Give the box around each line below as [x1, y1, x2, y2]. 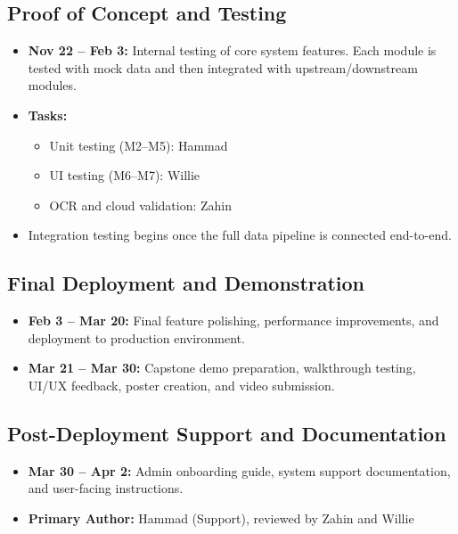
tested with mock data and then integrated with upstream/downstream [28, 58, 418, 77]
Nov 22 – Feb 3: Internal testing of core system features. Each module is [28, 41, 437, 60]
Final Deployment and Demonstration [7, 269, 365, 297]
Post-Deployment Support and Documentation [7, 419, 446, 447]
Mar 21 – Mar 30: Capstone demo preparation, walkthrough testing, [28, 358, 416, 377]
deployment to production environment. [28, 328, 245, 347]
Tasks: [28, 105, 68, 124]
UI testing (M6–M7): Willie [49, 166, 200, 185]
